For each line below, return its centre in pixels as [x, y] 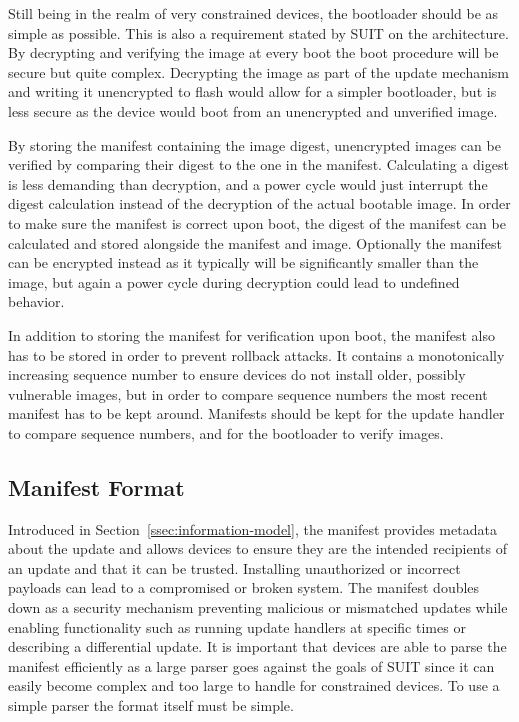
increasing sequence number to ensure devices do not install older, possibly [237, 374]
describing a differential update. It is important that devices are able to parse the [257, 646]
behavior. [36, 301]
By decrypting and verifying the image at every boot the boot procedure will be [253, 52]
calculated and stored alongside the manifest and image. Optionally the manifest [255, 242]
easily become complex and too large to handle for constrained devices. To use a [254, 685]
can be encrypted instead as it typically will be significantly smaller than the [243, 262]
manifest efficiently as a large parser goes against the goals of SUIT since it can [251, 665]
